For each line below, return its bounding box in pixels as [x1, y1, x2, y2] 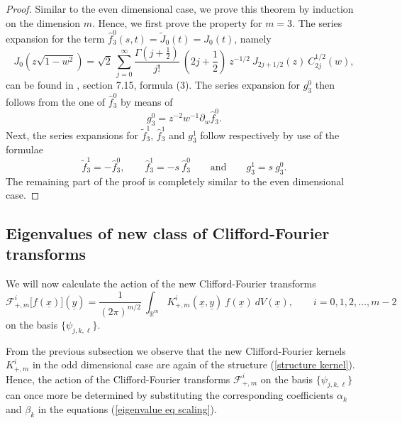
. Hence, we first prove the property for [92, 15, 262, 30]
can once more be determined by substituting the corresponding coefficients [6, 388, 334, 402]
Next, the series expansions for [6, 127, 139, 142]
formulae [6, 142, 43, 157]
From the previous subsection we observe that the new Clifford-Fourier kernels [6, 343, 346, 358]
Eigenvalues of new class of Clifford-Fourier [6, 222, 330, 244]
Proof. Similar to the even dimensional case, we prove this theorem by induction [6, 1, 354, 16]
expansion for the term [6, 31, 105, 45]
